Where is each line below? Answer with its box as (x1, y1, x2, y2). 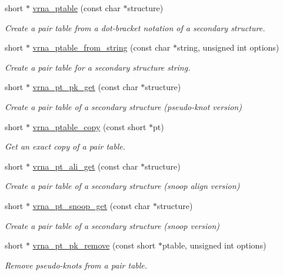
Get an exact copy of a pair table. (5, 140, 126, 153)
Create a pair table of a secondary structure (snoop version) (5, 219, 220, 231)
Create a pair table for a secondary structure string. (5, 61, 191, 73)
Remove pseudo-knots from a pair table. (5, 259, 148, 271)
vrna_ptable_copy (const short (32, 120, 147, 132)
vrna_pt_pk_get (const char (32, 81, 138, 93)
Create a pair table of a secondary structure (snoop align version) (5, 180, 240, 192)
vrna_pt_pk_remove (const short (32, 239, 156, 251)
